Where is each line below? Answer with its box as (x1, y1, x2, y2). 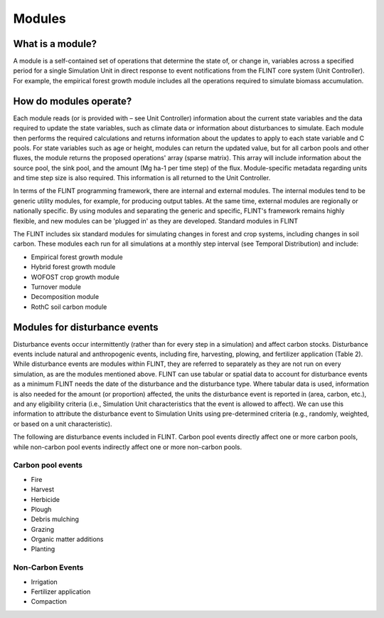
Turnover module (31, 283, 82, 291)
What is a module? (13, 38, 97, 50)
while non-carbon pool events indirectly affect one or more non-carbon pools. (13, 442, 242, 451)
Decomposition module (31, 293, 100, 301)
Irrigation (31, 577, 58, 586)
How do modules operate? (13, 95, 132, 107)
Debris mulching (31, 515, 80, 523)
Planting (31, 545, 55, 553)
